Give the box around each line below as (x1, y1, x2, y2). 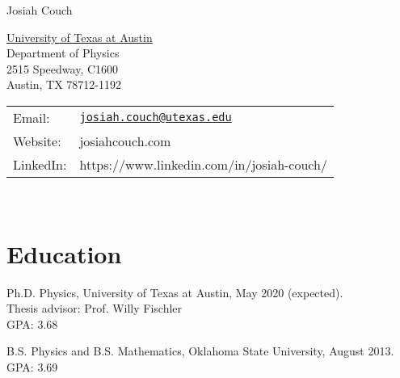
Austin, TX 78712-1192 (6, 76, 122, 93)
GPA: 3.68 (6, 315, 58, 332)
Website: (13, 131, 61, 150)
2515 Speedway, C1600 (6, 60, 119, 77)
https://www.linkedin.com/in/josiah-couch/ (79, 154, 327, 174)
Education (6, 237, 122, 270)
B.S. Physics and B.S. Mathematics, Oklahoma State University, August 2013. (6, 342, 394, 359)
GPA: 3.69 (6, 359, 58, 376)
